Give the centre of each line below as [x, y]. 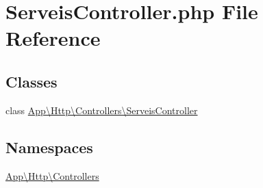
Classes [32, 81]
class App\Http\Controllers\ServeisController [102, 110]
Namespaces [49, 147]
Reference [53, 38]
